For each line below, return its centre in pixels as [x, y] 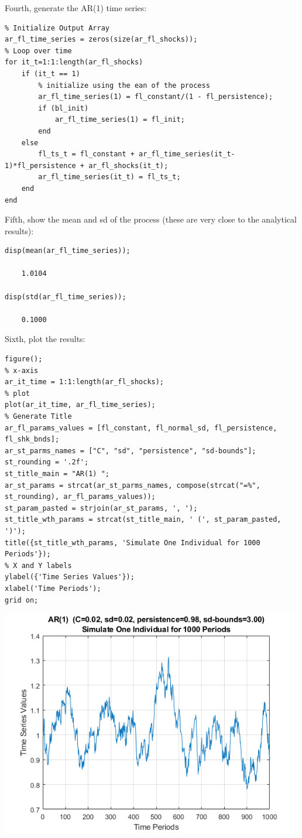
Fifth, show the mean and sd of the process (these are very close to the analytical [151, 219]
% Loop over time [38, 51]
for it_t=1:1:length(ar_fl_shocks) [74, 62]
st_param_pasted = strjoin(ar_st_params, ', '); [101, 508]
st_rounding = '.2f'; [47, 462]
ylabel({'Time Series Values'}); [70, 577]
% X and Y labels [38, 565]
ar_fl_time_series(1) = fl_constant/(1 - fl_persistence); [156, 97]
